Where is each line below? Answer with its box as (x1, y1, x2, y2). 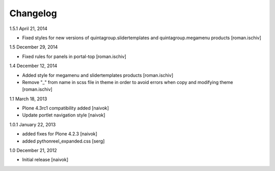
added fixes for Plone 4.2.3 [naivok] (22, 131, 98, 137)
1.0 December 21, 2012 (9, 148, 57, 154)
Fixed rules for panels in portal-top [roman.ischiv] (22, 53, 127, 60)
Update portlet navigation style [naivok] (22, 112, 105, 118)
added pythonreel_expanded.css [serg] (22, 138, 105, 144)
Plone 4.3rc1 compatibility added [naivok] (22, 105, 109, 111)
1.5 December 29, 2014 (9, 44, 58, 50)
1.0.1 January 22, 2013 (9, 121, 56, 127)
